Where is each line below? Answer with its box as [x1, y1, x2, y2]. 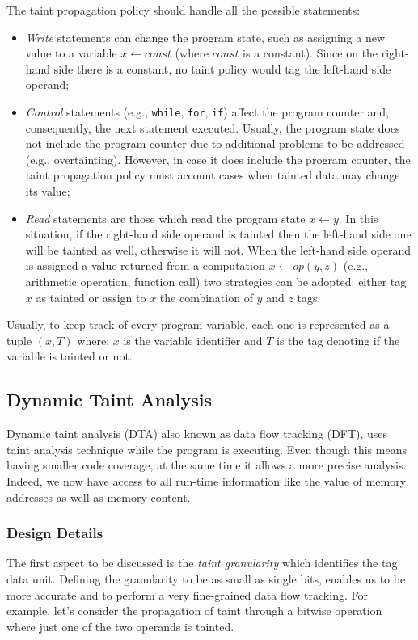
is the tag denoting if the [276, 331, 400, 348]
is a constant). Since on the [243, 44, 378, 61]
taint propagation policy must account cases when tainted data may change [25, 166, 400, 183]
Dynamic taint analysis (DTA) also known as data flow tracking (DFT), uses [6, 425, 388, 442]
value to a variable [25, 44, 117, 61]
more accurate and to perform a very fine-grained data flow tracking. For [6, 586, 368, 603]
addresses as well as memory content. [6, 488, 191, 505]
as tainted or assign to [36, 288, 146, 305]
